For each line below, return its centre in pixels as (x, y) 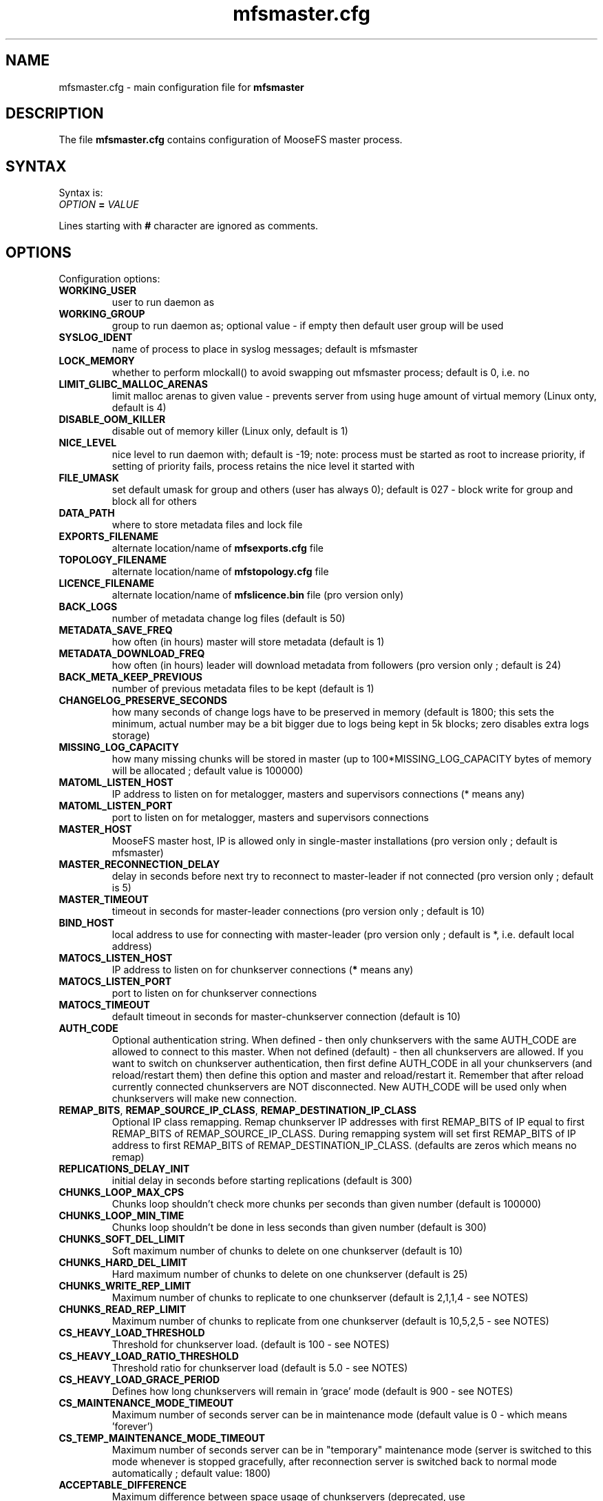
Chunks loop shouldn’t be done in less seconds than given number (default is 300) (299, 1228)
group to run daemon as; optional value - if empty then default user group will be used (308, 326)
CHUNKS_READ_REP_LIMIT (123, 1310)
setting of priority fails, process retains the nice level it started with (263, 466)
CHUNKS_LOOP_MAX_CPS (121, 1192)
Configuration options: (109, 279)
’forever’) (133, 1427)
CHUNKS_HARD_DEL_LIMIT (123, 1263)
